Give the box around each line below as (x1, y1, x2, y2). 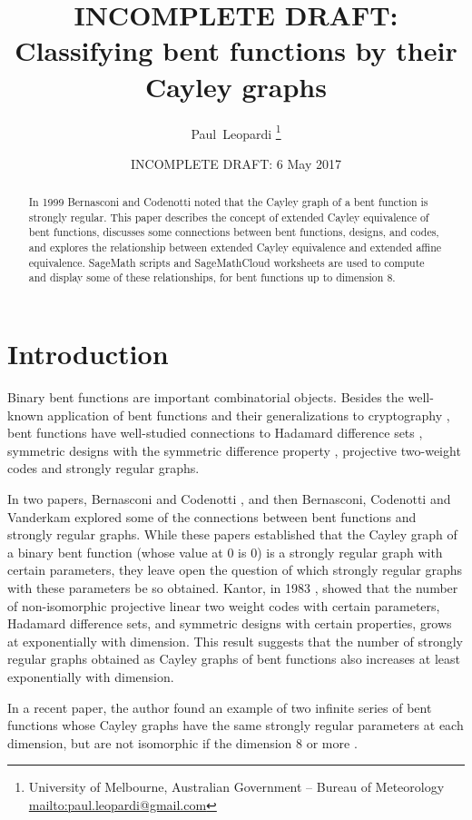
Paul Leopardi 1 (191, 121, 281, 143)
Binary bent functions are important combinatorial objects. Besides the (7, 388, 404, 407)
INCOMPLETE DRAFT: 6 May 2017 (131, 153, 341, 173)
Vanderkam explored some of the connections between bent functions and (7, 507, 417, 526)
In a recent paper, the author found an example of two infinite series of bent (7, 697, 432, 716)
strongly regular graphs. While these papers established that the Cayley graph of (7, 525, 457, 544)
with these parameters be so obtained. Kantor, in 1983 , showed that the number (7, 578, 458, 597)
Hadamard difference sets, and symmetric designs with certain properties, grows (7, 614, 452, 633)
